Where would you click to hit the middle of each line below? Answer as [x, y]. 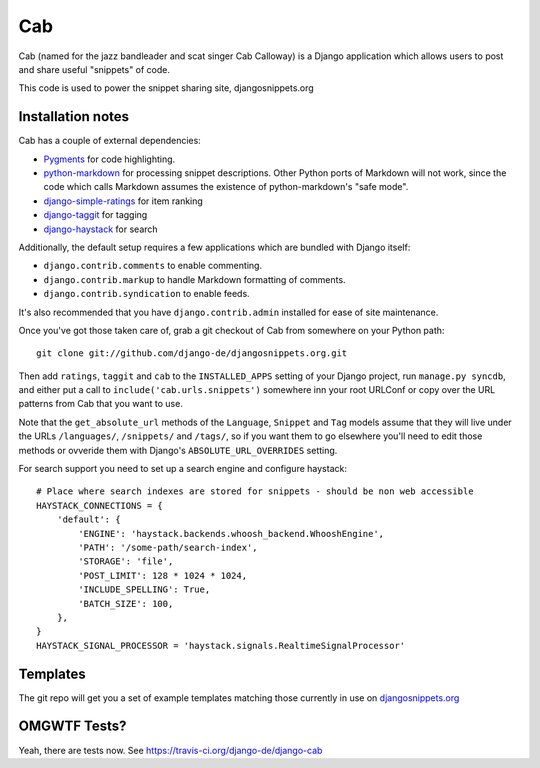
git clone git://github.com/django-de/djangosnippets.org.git [192, 353]
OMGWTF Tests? [72, 726]
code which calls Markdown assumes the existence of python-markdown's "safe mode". [226, 187]
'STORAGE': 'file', [126, 561]
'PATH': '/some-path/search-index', [168, 547]
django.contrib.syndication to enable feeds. [146, 294]
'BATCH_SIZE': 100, [126, 603]
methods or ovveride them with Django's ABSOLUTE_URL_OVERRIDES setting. [178, 450]
